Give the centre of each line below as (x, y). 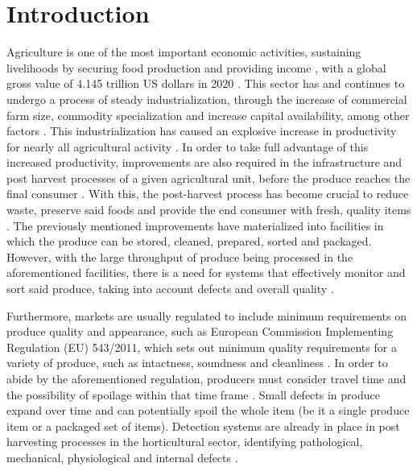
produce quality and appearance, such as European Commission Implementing (200, 331)
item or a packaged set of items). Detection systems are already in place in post (203, 426)
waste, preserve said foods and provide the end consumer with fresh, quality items (209, 210)
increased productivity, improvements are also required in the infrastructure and (204, 162)
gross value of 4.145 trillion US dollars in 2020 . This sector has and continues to (206, 83)
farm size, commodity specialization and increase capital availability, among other (208, 115)
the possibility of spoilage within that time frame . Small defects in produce (193, 394)
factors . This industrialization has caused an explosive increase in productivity (202, 131)
